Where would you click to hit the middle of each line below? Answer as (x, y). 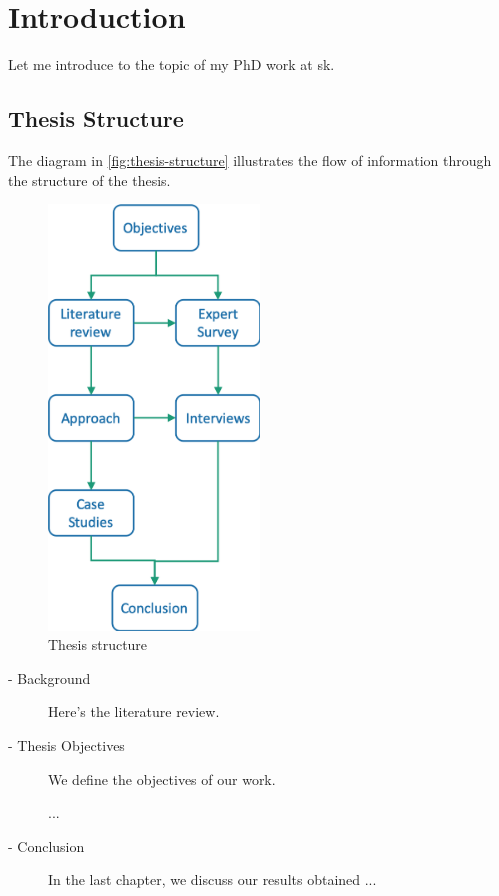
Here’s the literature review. (134, 711)
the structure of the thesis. (89, 179)
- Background (49, 677)
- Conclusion (46, 845)
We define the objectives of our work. (162, 778)
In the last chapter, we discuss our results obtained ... (212, 879)
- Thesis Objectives (66, 744)
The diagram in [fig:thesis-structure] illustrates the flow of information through (250, 159)
